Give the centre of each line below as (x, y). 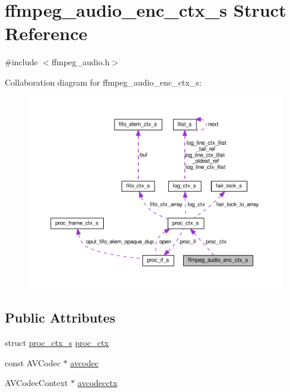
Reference (46, 33)
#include (21, 62)
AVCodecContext (36, 383)
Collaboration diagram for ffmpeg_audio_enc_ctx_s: (103, 82)
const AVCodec (33, 362)
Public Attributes (60, 317)
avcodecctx (98, 383)
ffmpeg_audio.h (81, 62)
